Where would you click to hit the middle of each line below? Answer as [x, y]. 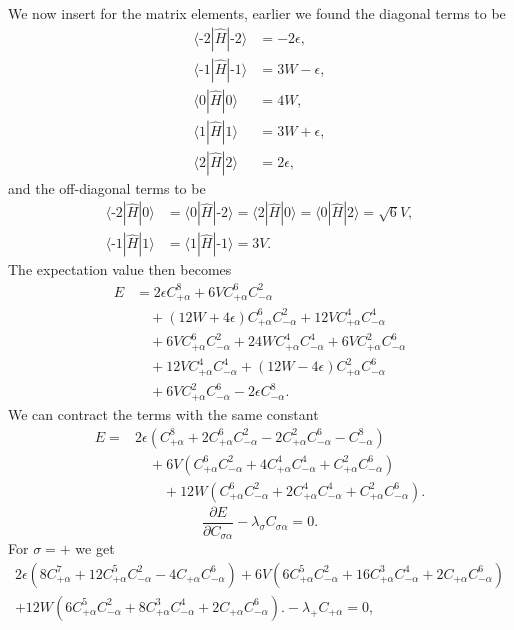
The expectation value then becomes [120, 269]
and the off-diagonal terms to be [107, 187]
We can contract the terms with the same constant [163, 413]
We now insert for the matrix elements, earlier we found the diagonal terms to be [257, 13]
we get [95, 548]
